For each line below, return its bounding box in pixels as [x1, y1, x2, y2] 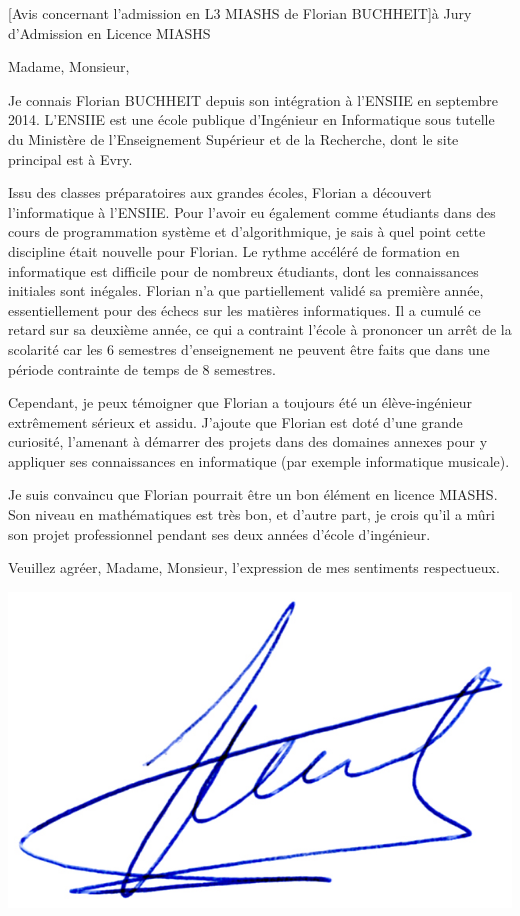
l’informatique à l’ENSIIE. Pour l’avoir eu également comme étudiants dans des [8, 201, 496, 222]
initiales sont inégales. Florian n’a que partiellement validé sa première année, [8, 280, 484, 301]
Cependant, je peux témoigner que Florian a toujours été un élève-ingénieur [8, 392, 473, 413]
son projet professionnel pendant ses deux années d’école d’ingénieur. [8, 523, 431, 544]
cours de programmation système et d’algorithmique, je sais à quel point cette [8, 221, 486, 242]
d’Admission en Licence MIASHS [8, 22, 211, 43]
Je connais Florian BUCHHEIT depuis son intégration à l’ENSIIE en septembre [8, 89, 499, 110]
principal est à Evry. [8, 148, 133, 169]
